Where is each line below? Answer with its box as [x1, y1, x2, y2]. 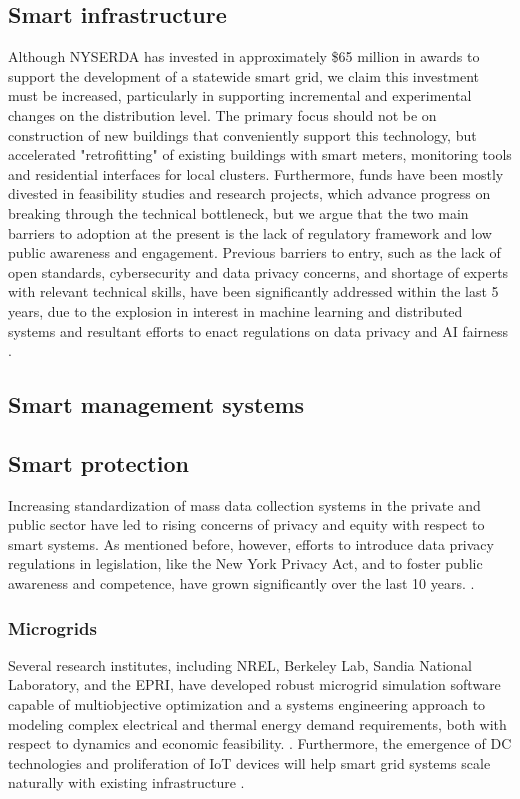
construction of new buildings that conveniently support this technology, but [8, 124, 477, 145]
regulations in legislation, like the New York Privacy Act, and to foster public [8, 553, 483, 574]
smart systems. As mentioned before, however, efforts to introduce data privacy [8, 533, 494, 554]
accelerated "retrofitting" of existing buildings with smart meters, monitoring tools [8, 144, 512, 165]
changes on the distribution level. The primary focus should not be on [8, 104, 437, 125]
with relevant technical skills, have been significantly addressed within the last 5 [8, 281, 499, 302]
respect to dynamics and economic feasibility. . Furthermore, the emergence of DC [8, 733, 512, 754]
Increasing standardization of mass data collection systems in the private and [8, 494, 481, 515]
